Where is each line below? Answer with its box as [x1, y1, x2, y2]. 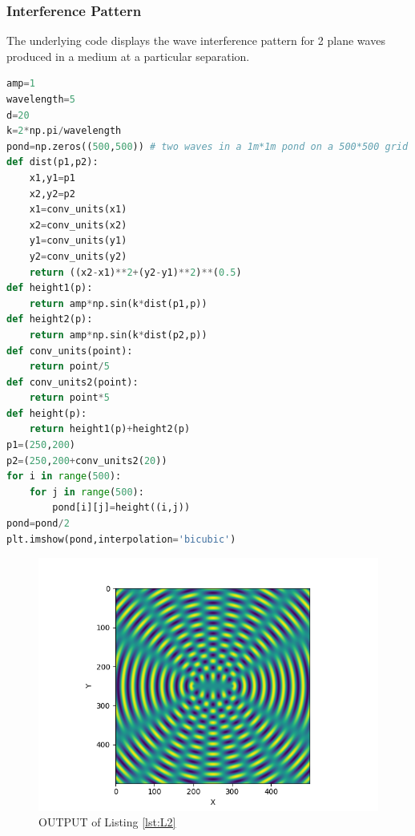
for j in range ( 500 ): [29, 486, 144, 498]
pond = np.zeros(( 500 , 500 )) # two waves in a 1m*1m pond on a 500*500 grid [6, 140, 409, 152]
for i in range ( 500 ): [6, 471, 122, 483]
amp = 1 [6, 78, 35, 90]
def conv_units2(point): [6, 376, 139, 388]
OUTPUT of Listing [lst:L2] [38, 814, 176, 830]
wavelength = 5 [6, 94, 75, 105]
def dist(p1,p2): [6, 156, 99, 168]
